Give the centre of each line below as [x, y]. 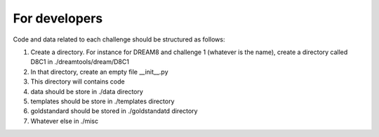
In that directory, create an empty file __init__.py [99, 72]
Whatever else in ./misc [64, 121]
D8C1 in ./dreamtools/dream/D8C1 [80, 62]
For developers [58, 18]
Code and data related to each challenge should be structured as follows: [119, 39]
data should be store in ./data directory [87, 91]
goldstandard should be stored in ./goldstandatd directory [114, 111]
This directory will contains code [78, 81]
